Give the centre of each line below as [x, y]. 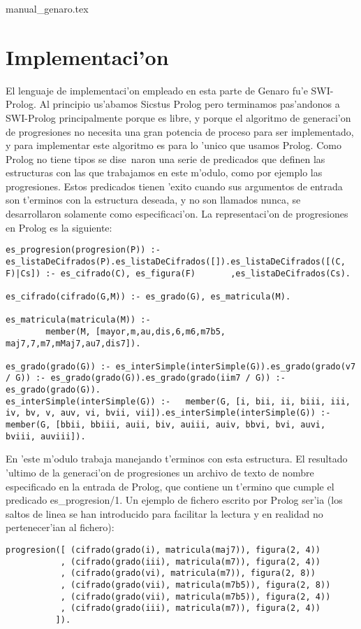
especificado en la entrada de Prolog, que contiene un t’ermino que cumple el [170, 486]
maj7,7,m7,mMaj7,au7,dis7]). [73, 343]
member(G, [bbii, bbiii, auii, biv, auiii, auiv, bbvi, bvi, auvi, [166, 425]
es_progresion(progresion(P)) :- [83, 250]
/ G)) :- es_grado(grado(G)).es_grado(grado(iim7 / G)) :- [146, 378]
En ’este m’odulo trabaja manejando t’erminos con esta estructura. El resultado [177, 459]
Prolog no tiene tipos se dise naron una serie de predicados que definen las [165, 158]
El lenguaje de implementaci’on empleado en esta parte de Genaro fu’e [157, 90]
